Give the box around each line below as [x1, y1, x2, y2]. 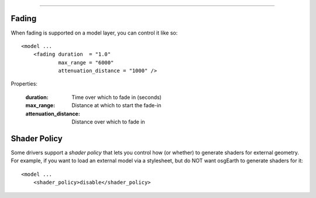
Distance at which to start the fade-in [71, 102, 162, 109]
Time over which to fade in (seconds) [71, 94, 162, 101]
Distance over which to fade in [71, 118, 146, 125]
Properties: [11, 80, 38, 87]
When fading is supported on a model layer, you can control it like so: [11, 29, 178, 36]
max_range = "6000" [58, 59, 114, 66]
